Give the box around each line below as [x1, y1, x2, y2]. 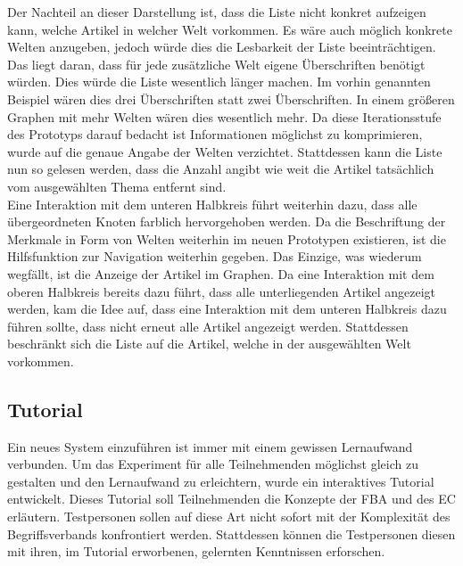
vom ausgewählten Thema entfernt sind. [7, 176, 227, 195]
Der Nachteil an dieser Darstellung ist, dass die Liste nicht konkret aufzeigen [7, 3, 426, 21]
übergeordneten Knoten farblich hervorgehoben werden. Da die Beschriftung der [7, 212, 446, 231]
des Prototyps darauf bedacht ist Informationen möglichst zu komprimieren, [7, 125, 423, 144]
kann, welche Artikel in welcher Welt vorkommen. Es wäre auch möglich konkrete [7, 20, 452, 38]
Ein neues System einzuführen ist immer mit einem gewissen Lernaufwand [7, 437, 413, 455]
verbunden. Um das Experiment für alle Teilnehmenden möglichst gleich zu [7, 455, 418, 473]
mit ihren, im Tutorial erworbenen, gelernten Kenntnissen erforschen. [7, 542, 385, 561]
